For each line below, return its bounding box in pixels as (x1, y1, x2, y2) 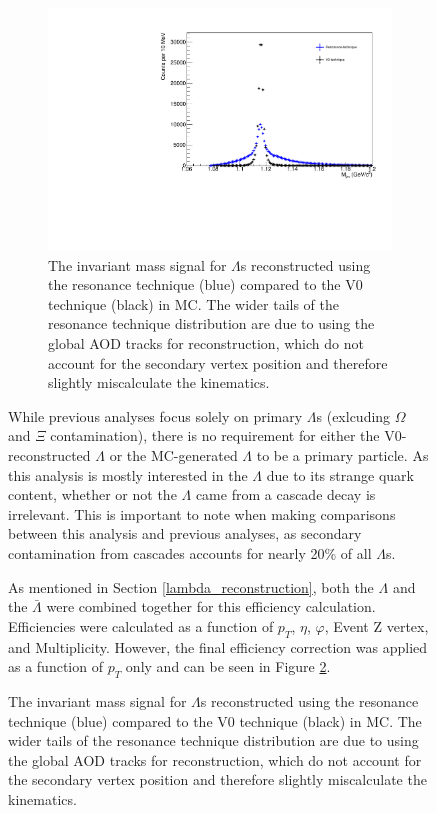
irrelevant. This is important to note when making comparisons (8, 503, 396, 524)
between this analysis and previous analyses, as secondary (8, 523, 362, 544)
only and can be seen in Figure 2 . (125, 656, 331, 677)
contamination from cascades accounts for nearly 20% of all (8, 543, 372, 564)
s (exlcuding (316, 405, 391, 426)
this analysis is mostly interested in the (8, 464, 248, 485)
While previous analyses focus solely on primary (8, 405, 303, 426)
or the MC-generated (109, 445, 238, 466)
